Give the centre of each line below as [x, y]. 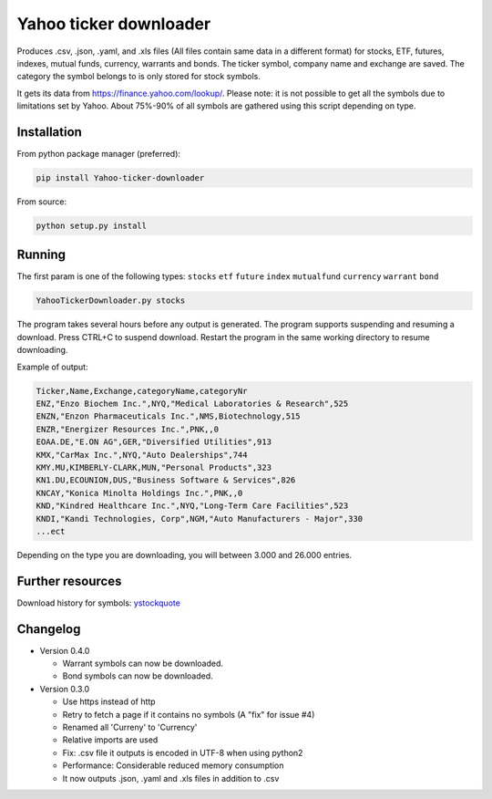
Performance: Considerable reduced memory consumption [173, 765]
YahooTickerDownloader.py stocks [111, 301]
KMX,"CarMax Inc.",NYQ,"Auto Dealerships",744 [142, 455]
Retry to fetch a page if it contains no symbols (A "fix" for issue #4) [189, 714]
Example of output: [52, 367]
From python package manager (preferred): [99, 154]
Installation [49, 132]
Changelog [49, 629]
